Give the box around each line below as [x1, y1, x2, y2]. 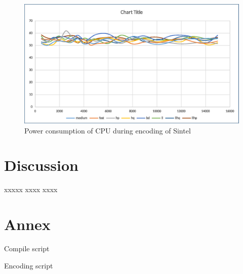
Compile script [4, 243, 50, 254]
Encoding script [4, 260, 53, 270]
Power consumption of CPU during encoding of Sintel [24, 125, 191, 135]
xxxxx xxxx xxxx [4, 184, 58, 195]
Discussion [4, 155, 78, 175]
